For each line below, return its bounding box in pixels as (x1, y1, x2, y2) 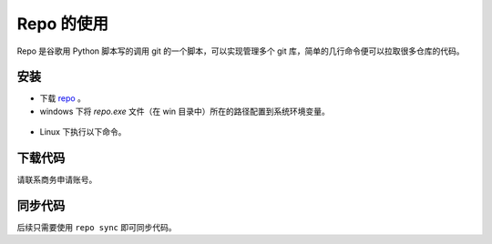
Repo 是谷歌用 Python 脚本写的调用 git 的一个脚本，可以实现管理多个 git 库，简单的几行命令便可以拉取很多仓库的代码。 (16, 46, 465, 56)
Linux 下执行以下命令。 (39, 127, 127, 137)
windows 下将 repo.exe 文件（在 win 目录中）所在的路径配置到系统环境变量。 (39, 106, 330, 117)
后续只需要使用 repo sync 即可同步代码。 (16, 222, 177, 233)
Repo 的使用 (16, 14, 109, 34)
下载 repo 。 (39, 93, 87, 104)
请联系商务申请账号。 (16, 174, 97, 186)
